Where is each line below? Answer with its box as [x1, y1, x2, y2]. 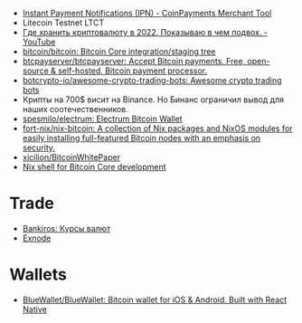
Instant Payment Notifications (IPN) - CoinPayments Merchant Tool [22, 8, 272, 18]
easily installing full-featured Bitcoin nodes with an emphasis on [22, 133, 261, 143]
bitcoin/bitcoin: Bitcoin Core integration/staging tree [22, 46, 216, 57]
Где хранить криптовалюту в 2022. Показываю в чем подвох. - [22, 27, 269, 37]
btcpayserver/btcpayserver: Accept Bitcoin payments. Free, [22, 56, 246, 66]
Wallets [9, 264, 68, 285]
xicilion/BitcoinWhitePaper [22, 152, 120, 162]
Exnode [22, 233, 52, 243]
